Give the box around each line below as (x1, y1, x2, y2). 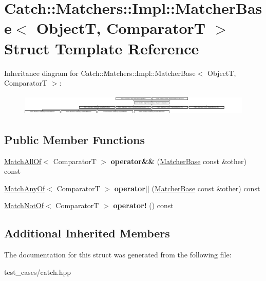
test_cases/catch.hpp (4, 266, 71, 277)
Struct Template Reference (4, 37, 199, 58)
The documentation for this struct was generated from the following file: (4, 249, 232, 260)
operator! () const (113, 200, 174, 211)
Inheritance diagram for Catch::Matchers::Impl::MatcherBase (4, 67, 196, 78)
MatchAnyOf (4, 183, 45, 193)
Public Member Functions (4, 131, 145, 147)
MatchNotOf (4, 200, 44, 211)
